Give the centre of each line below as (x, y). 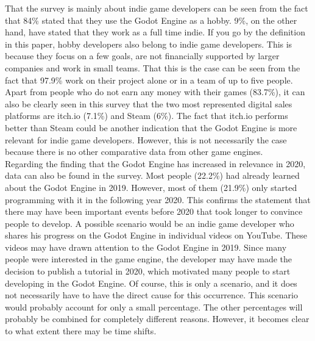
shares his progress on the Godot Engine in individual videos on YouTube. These (156, 235)
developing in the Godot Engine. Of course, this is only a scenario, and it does (151, 283)
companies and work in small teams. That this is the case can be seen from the (153, 67)
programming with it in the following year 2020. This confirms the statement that (158, 199)
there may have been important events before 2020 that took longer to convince (154, 211)
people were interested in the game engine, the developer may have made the (149, 259)
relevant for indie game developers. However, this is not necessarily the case (146, 139)
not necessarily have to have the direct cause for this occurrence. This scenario (151, 295)
